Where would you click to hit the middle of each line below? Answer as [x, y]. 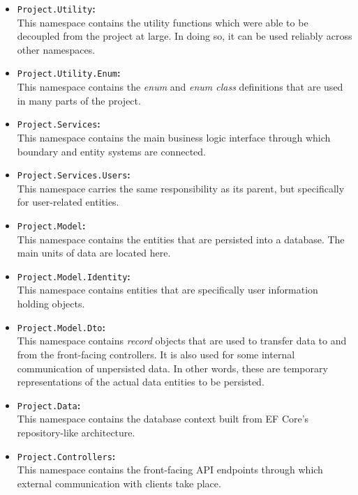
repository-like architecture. [76, 432]
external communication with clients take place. [119, 483]
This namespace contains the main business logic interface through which [174, 137]
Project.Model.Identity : [74, 276]
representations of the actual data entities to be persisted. [141, 382]
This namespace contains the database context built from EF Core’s [163, 419]
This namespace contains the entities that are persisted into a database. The [181, 239]
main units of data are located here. [94, 253]
